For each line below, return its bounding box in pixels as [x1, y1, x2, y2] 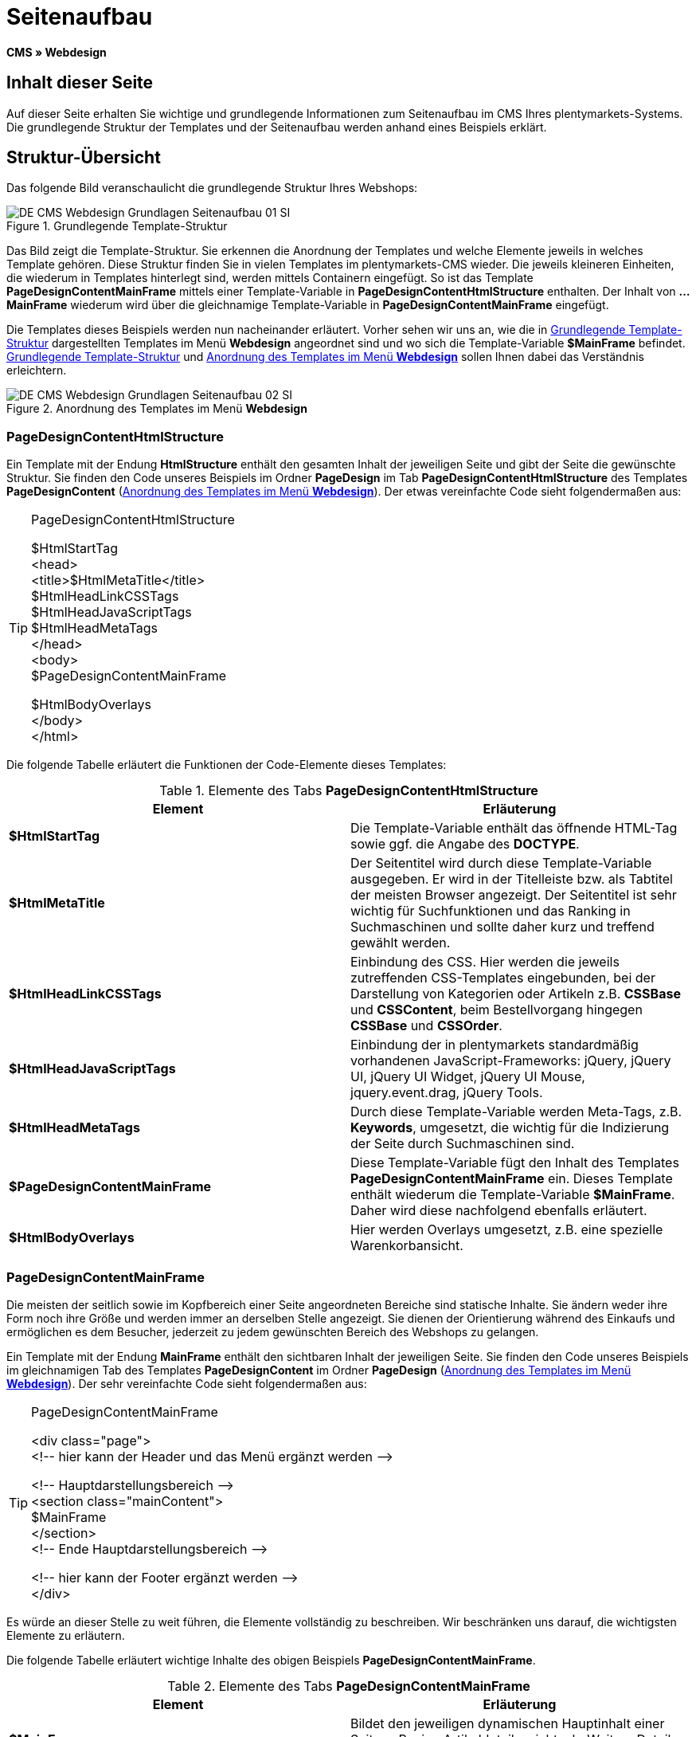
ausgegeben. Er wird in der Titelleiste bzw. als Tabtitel [350, 871, 673, 888]
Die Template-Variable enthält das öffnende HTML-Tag [350, 820, 678, 837]
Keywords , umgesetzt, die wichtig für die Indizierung [350, 1119, 670, 1136]
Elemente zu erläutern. [6, 1628, 125, 1642]
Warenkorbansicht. [350, 1237, 463, 1254]
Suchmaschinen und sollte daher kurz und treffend [350, 919, 655, 935]
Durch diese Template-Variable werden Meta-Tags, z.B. [350, 1104, 682, 1120]
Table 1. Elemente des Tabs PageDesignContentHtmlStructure [159, 782, 538, 799]
